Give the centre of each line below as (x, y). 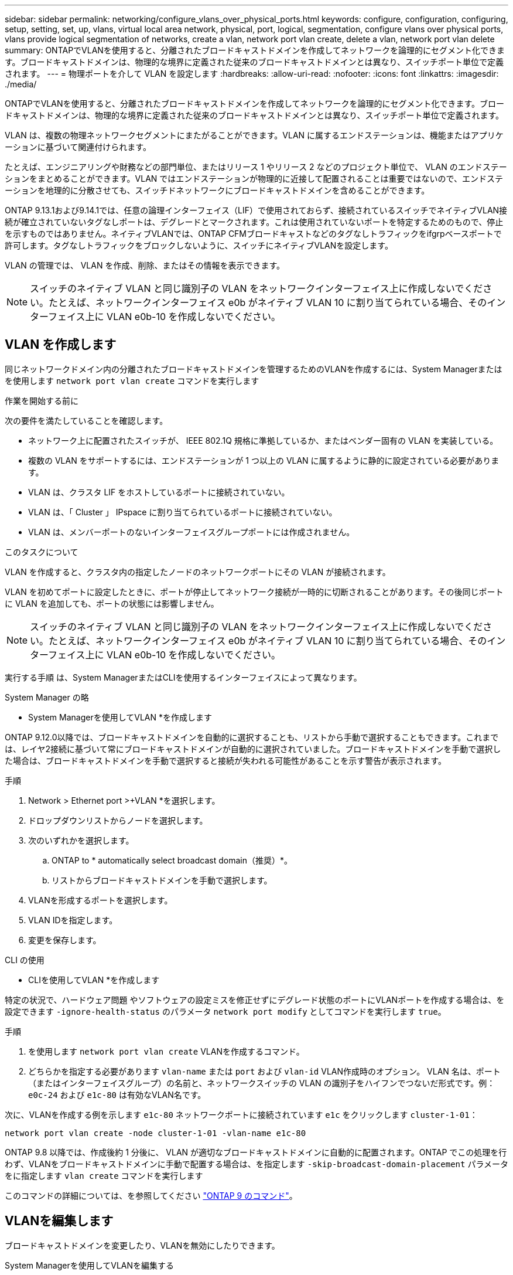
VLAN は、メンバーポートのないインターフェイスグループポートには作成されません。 (191, 532)
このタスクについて (42, 552)
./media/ (21, 84)
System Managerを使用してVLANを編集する (90, 1265)
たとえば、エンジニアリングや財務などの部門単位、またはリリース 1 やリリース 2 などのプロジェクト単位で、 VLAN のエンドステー (256, 167)
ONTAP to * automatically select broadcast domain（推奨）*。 (172, 860)
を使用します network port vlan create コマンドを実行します (132, 380)
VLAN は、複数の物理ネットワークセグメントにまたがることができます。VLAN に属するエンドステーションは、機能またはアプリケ (254, 135)
